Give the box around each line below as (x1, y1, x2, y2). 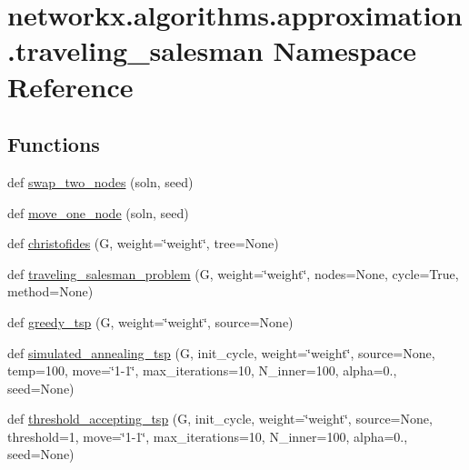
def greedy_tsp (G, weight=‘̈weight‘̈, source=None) (7, 312, 294, 331)
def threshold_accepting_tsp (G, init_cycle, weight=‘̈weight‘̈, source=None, (7, 409, 433, 428)
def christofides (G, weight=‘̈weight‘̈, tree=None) (7, 234, 279, 253)
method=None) (7, 282, 94, 301)
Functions (7, 130, 100, 158)
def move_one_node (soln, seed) (7, 203, 189, 222)
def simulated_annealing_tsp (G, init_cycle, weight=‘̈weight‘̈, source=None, (7, 343, 435, 362)
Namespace (273, 32, 417, 69)
